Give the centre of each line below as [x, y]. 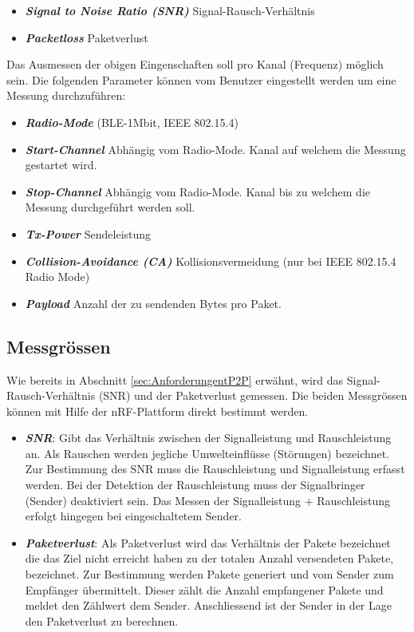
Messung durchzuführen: [66, 95]
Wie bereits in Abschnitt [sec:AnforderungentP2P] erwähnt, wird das [175, 379]
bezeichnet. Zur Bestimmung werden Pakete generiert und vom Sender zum [209, 574]
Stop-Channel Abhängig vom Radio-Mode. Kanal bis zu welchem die [198, 191]
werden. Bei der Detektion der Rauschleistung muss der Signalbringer [195, 485]
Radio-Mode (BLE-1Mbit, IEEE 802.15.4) [132, 122]
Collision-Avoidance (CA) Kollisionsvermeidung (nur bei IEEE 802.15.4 [211, 261]
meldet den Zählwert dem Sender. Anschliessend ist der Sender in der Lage [208, 605]
